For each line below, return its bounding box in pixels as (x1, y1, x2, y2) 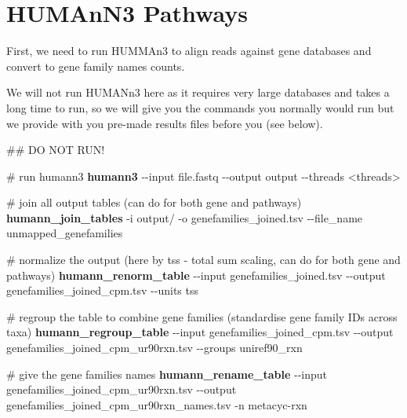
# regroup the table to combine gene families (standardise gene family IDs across (6, 308, 398, 324)
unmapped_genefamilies (6, 225, 123, 241)
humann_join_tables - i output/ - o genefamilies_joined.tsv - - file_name (6, 209, 363, 225)
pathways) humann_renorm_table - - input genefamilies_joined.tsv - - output (6, 266, 386, 283)
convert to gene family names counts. (6, 57, 185, 74)
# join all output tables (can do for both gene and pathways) (6, 194, 302, 211)
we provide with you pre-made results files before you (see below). (6, 115, 323, 131)
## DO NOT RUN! (6, 141, 105, 158)
